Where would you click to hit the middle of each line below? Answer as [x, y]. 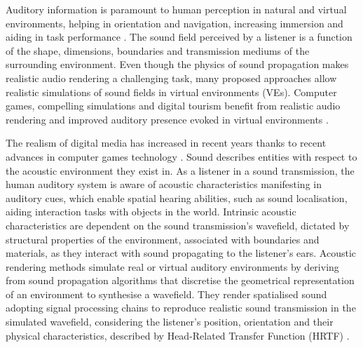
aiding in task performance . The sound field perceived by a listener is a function [179, 37]
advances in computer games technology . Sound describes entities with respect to [181, 156]
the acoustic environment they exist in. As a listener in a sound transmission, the [180, 170]
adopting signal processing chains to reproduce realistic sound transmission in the [181, 308]
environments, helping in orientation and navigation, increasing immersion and [174, 23]
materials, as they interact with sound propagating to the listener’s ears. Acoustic [181, 253]
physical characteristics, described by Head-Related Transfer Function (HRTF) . [178, 335]
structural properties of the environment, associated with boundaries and [163, 239]
